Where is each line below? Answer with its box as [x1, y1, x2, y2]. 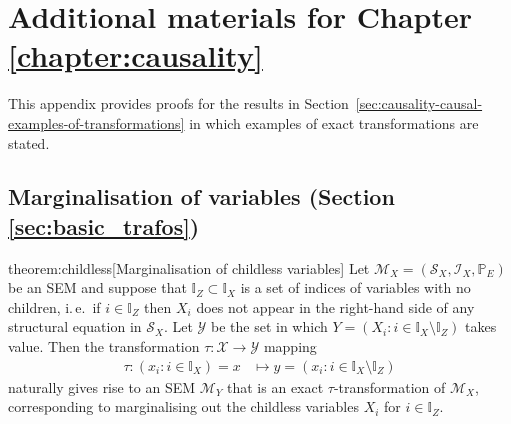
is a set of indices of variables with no [240, 277, 471, 298]
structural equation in [8, 316, 142, 337]
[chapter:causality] [8, 35, 263, 76]
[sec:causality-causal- [355, 93, 483, 114]
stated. [8, 132, 50, 153]
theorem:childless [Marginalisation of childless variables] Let [8, 257, 370, 278]
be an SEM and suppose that [8, 277, 187, 298]
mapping [263, 336, 317, 357]
